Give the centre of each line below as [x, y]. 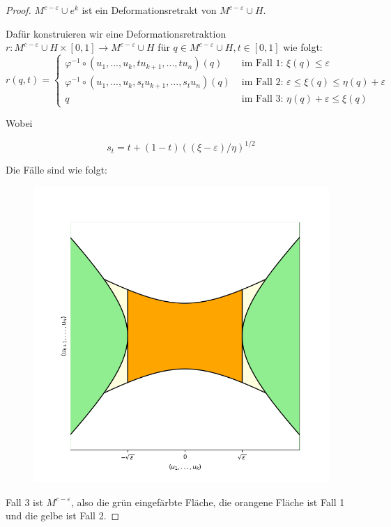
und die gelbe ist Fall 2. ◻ [63, 515]
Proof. [18, 10]
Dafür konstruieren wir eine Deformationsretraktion [116, 33]
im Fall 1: [262, 64]
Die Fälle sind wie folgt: [57, 170]
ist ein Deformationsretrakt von [149, 10]
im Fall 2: [262, 83]
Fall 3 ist [24, 502]
